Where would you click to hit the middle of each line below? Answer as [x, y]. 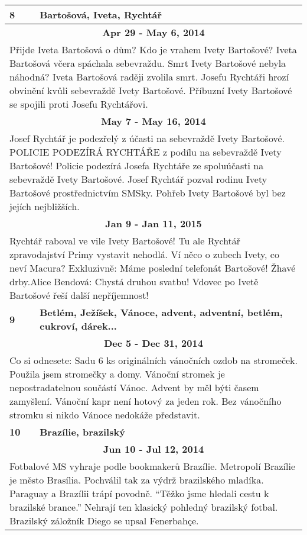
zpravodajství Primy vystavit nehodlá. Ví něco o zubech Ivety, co [144, 254]
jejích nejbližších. [45, 206]
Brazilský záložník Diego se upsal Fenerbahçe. [104, 521]
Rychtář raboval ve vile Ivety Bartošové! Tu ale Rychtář [125, 241]
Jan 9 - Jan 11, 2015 [153, 223]
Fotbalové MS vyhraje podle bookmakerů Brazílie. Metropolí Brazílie [153, 466]
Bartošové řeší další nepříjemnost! [79, 295]
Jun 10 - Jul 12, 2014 [153, 449]
